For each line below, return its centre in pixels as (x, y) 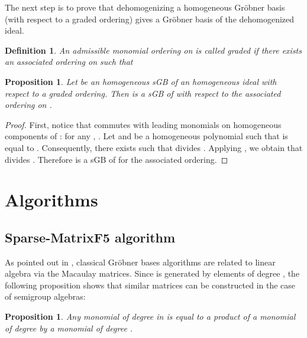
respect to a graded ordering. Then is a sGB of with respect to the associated (143, 93)
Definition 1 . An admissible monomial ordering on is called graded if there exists (153, 50)
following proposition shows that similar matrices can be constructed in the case (150, 285)
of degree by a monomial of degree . (69, 328)
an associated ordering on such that (69, 62)
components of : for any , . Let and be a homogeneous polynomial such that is (146, 136)
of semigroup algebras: (45, 296)
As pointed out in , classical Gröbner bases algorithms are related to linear (140, 262)
